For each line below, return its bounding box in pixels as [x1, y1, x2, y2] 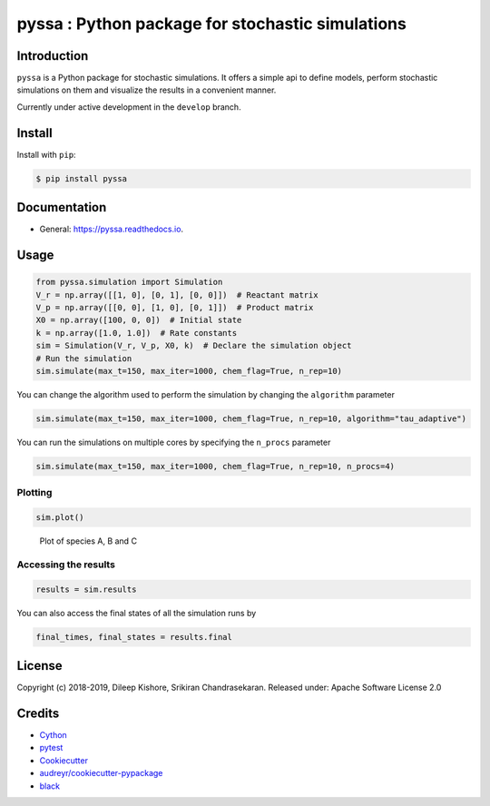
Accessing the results [16, 558, 115, 571]
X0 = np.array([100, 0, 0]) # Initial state [35, 315, 242, 326]
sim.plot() [35, 513, 84, 523]
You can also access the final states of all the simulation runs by [16, 607, 257, 618]
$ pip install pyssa [35, 173, 127, 183]
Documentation [16, 200, 107, 215]
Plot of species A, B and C [39, 536, 138, 546]
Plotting [16, 487, 53, 499]
